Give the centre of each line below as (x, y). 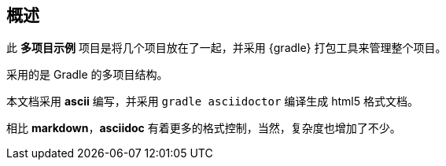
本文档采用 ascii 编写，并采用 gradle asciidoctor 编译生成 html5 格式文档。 (212, 101)
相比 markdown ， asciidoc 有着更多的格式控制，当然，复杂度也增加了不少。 (204, 128)
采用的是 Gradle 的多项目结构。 (87, 75)
